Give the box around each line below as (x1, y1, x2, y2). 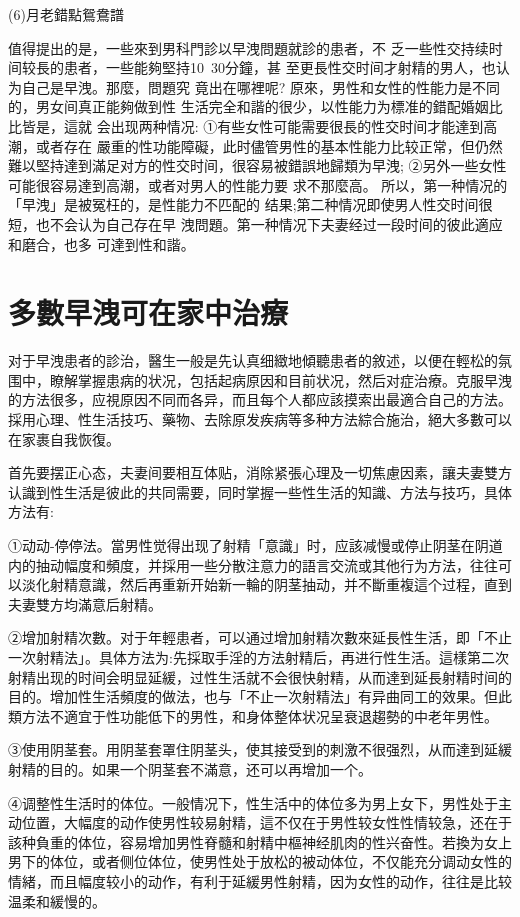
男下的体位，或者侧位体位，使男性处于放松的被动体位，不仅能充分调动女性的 (8, 851, 512, 872)
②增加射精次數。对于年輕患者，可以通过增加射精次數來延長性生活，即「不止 (8, 627, 512, 648)
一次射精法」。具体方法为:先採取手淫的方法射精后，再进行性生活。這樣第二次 (8, 646, 509, 667)
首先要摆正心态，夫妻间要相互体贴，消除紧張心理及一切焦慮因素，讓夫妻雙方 (8, 462, 512, 483)
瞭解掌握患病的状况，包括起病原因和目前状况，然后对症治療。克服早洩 (49, 369, 512, 390)
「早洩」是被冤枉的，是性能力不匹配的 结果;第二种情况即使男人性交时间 (8, 194, 479, 215)
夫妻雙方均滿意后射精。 (8, 593, 162, 614)
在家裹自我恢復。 (8, 428, 120, 449)
